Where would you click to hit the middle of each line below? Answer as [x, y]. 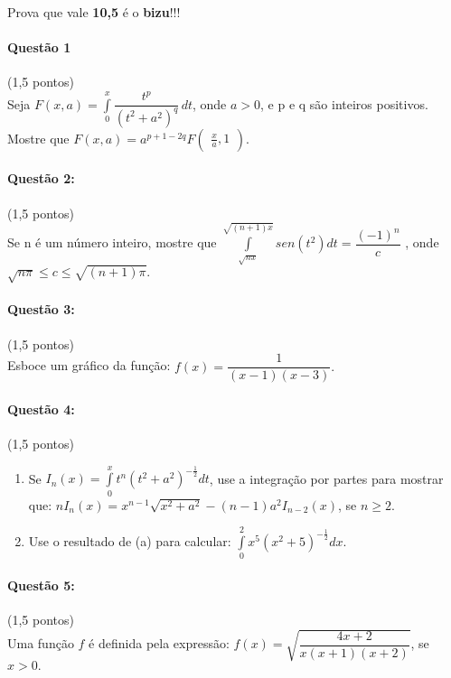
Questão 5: [41, 585]
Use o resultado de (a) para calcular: [130, 541]
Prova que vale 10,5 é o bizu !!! [94, 12]
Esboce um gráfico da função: [89, 365]
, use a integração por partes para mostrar [326, 478]
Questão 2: [41, 178]
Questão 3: [41, 309]
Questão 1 [39, 47]
